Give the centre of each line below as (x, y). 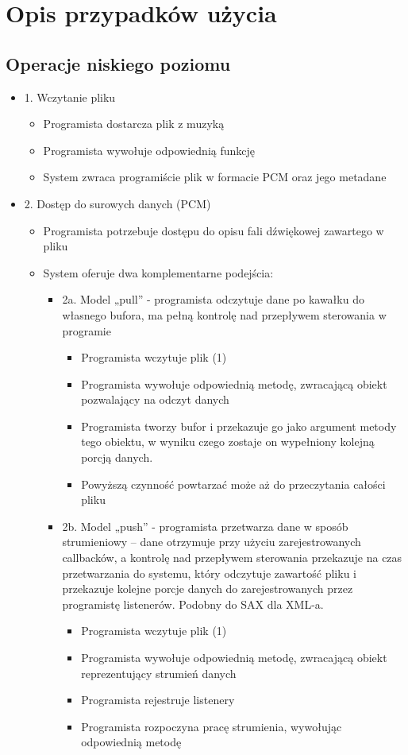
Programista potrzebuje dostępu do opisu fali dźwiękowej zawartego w (214, 230)
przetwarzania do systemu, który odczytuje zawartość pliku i (209, 573)
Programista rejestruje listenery (158, 700)
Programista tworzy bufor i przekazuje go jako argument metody (239, 426)
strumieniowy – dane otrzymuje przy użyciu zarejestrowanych (212, 542)
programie (87, 330)
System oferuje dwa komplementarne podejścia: (158, 272)
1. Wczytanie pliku (70, 97)
